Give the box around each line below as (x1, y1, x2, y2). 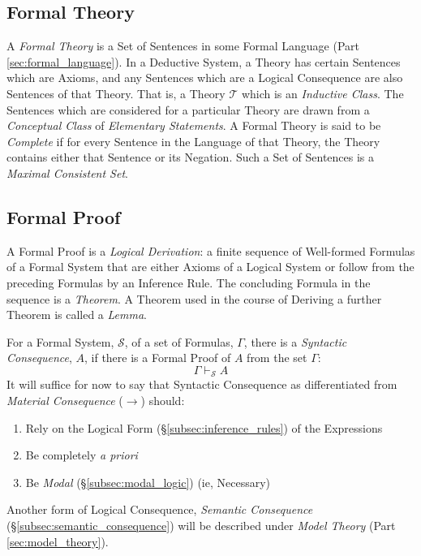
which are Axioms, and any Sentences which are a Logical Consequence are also (6, 69, 403, 86)
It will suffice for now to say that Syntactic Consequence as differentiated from (6, 376, 397, 393)
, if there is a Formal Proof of (84, 349, 231, 366)
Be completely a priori (25, 446, 138, 463)
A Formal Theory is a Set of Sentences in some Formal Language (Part (6, 37, 359, 54)
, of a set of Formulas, (124, 333, 234, 350)
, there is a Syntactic (243, 333, 347, 350)
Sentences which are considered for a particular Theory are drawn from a (6, 101, 370, 118)
